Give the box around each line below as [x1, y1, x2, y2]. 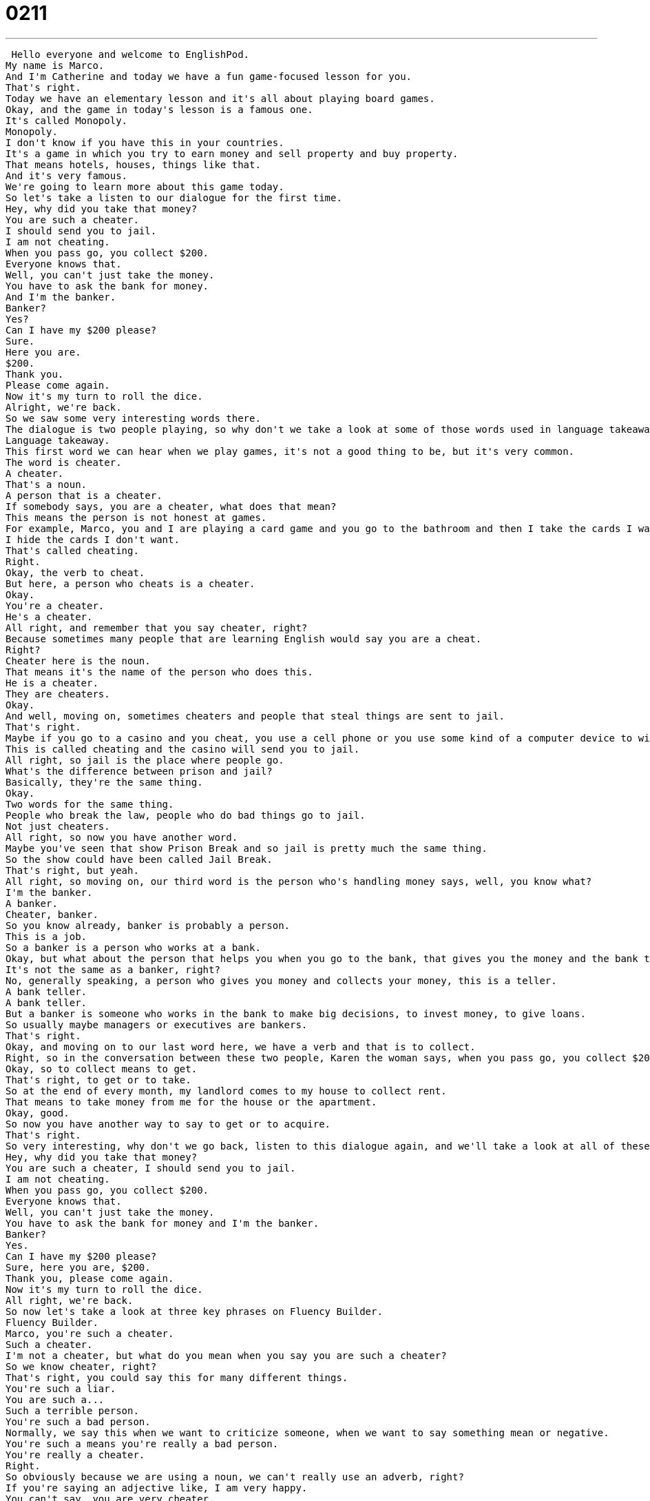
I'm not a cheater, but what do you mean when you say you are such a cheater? [6, 1349, 447, 1361]
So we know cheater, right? [6, 1360, 157, 1372]
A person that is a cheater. [6, 489, 162, 501]
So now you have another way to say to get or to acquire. [6, 1118, 331, 1130]
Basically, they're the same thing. [6, 776, 203, 788]
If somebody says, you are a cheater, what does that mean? [6, 500, 337, 512]
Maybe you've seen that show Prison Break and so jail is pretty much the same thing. [6, 842, 488, 854]
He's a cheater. [6, 611, 93, 622]
